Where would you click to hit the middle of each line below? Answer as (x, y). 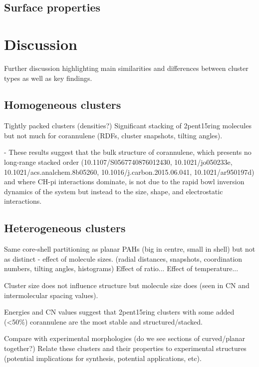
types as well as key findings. (48, 78)
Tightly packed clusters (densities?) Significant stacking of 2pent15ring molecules (128, 126)
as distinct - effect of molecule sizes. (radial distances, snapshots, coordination (123, 258)
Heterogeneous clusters (65, 228)
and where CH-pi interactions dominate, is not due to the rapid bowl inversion (124, 182)
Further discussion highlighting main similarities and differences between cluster (126, 68)
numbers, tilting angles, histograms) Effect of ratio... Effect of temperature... (121, 268)
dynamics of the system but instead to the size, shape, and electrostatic (114, 191)
